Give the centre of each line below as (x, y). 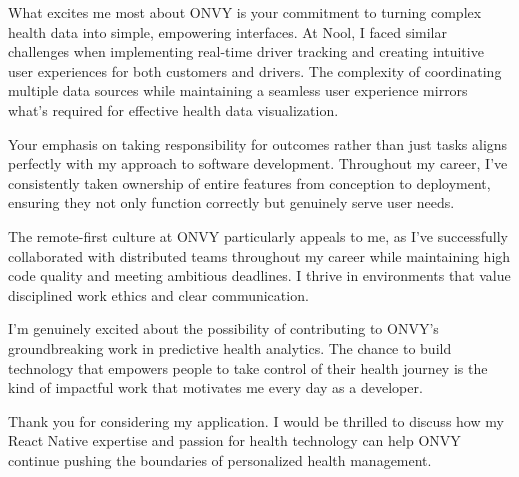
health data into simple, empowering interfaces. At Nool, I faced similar (227, 31)
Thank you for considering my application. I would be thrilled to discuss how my (256, 420)
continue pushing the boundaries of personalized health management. (220, 459)
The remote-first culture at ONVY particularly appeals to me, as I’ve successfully (258, 235)
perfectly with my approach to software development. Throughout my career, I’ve (258, 163)
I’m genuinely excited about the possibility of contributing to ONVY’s (223, 328)
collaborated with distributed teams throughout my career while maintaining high (259, 255)
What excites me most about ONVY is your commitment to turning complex (245, 12)
